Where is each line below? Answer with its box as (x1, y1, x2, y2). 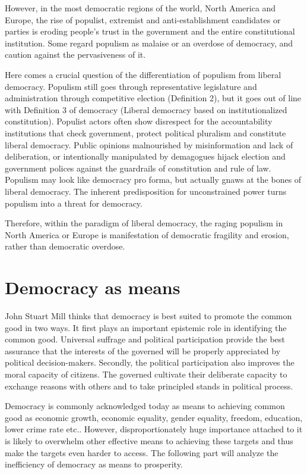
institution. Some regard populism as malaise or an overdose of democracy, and (5, 36, 293, 49)
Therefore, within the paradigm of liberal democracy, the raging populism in (5, 217, 283, 229)
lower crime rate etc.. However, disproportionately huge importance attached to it (5, 423, 303, 435)
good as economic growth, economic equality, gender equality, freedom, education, (5, 411, 303, 423)
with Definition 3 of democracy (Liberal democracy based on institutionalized (5, 103, 287, 116)
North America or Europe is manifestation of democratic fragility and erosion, (5, 228, 289, 241)
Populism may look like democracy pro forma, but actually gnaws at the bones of (5, 173, 302, 186)
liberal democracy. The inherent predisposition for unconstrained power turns (5, 185, 287, 197)
